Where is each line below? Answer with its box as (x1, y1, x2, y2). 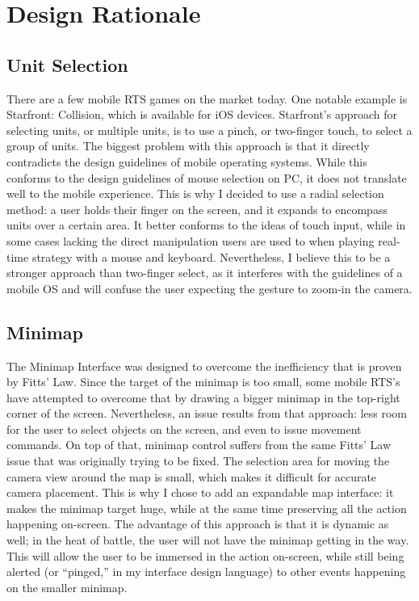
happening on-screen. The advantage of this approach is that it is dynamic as (6, 515, 389, 532)
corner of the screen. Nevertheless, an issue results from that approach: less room (6, 405, 408, 422)
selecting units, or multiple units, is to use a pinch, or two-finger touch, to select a (6, 121, 413, 138)
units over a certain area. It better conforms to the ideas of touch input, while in (6, 216, 406, 233)
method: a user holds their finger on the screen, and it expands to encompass (6, 200, 388, 217)
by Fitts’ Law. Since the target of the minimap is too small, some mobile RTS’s (6, 373, 400, 390)
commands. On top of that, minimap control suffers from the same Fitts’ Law (6, 436, 392, 453)
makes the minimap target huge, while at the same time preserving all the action (6, 499, 407, 516)
